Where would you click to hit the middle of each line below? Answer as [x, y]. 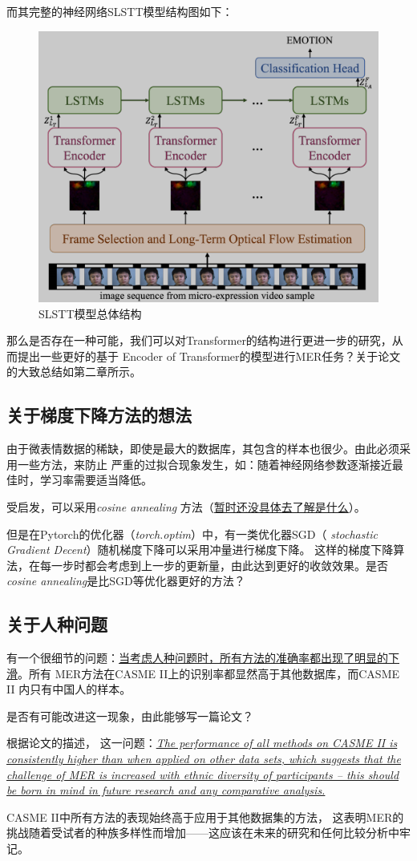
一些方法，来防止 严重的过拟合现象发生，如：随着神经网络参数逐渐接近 [204, 464]
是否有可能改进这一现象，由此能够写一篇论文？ [130, 715]
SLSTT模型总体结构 [90, 313]
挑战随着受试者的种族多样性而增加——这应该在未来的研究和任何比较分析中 [203, 833]
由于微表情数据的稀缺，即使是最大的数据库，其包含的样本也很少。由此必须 [203, 449]
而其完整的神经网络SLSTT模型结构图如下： [120, 11]
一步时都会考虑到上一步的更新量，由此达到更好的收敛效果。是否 [219, 565]
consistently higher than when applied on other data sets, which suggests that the [204, 759]
